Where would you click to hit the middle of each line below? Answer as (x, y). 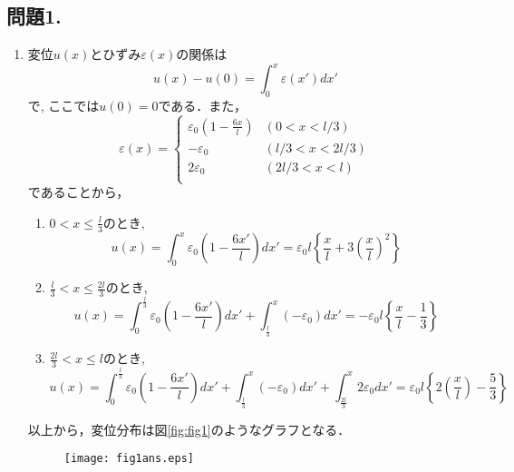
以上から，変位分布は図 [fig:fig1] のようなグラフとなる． (189, 429)
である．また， (203, 106)
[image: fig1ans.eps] (129, 459)
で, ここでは (63, 106)
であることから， (78, 192)
